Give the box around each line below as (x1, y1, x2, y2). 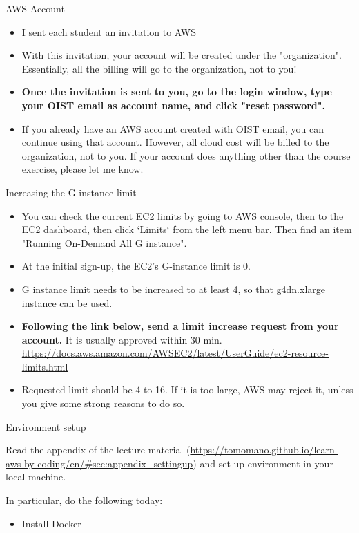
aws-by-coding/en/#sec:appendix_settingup (6, 456, 193, 470)
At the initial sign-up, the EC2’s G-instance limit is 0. (21, 259, 251, 273)
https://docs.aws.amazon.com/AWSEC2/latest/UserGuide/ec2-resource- (21, 346, 329, 360)
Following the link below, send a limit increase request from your (21, 319, 339, 333)
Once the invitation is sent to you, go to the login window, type (21, 84, 332, 99)
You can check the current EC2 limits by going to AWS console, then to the (21, 208, 344, 223)
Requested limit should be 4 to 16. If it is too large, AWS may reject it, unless (21, 382, 353, 397)
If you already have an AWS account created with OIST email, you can (21, 121, 324, 135)
